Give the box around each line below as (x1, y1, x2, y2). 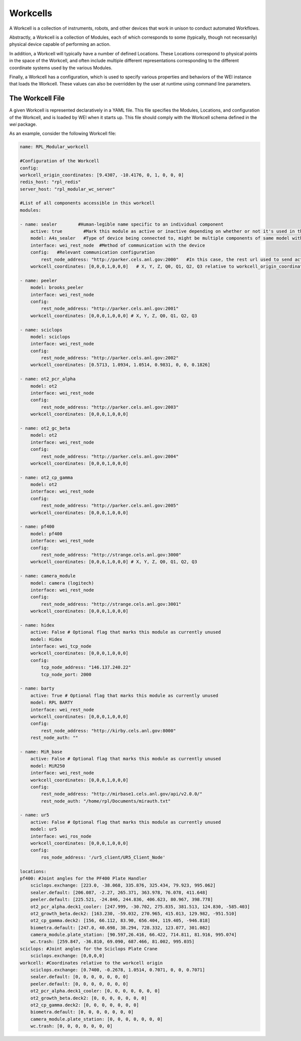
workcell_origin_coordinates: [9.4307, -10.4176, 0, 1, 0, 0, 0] (20, 172, 184, 178)
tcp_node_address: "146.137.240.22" (41, 665, 131, 671)
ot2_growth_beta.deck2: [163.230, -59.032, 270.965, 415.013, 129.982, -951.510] (30, 910, 237, 916)
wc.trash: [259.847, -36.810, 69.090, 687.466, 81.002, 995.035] (30, 939, 195, 944)
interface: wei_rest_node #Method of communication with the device (30, 242, 205, 248)
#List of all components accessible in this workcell (20, 200, 155, 206)
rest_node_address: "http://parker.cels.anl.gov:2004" (41, 453, 179, 459)
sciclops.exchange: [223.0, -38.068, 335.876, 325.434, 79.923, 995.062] (30, 883, 216, 888)
